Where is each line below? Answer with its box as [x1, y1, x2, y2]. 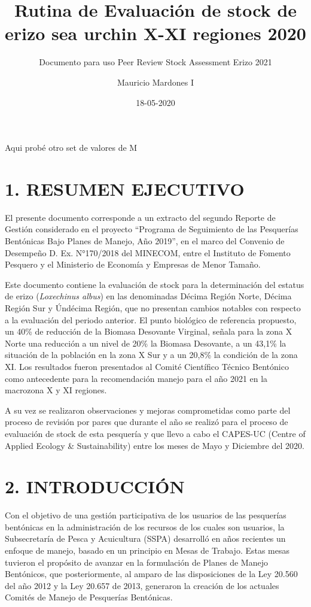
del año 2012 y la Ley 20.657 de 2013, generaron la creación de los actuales [5, 579, 279, 591]
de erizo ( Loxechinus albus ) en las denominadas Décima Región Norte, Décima [5, 290, 292, 302]
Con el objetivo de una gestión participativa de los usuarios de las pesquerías [5, 509, 286, 521]
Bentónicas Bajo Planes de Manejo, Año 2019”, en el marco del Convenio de [5, 235, 285, 247]
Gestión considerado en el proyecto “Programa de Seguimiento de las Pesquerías [5, 223, 298, 235]
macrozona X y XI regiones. [5, 384, 107, 396]
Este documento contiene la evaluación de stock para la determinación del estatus [5, 278, 304, 290]
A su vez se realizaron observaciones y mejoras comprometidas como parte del [5, 403, 291, 416]
